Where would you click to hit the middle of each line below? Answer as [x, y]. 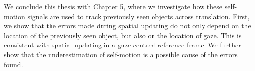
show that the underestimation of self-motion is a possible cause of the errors [121, 54]
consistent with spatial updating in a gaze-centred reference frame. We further [123, 45]
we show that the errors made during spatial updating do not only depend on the [127, 26]
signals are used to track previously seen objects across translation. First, [138, 16]
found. [14, 64]
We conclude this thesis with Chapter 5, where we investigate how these [113, 6]
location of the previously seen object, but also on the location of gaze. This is [123, 35]
